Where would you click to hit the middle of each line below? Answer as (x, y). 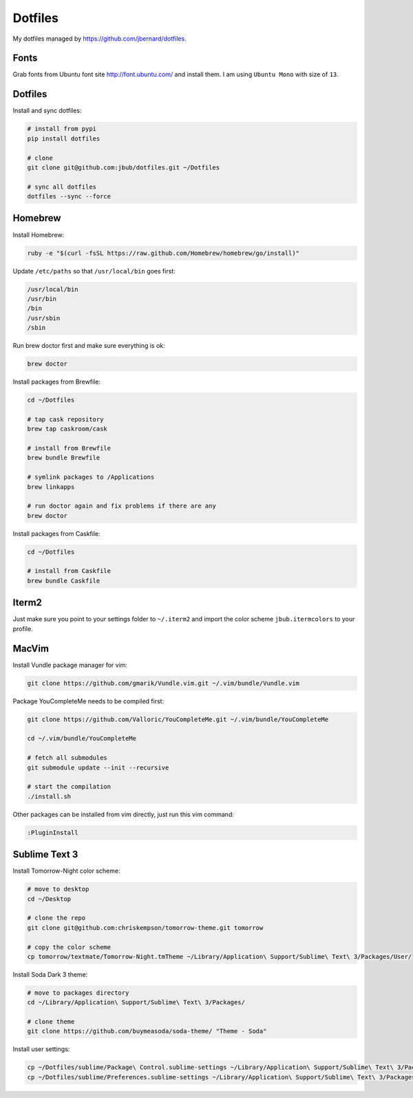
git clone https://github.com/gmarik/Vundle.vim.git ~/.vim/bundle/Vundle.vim (163, 683)
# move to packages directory (78, 993)
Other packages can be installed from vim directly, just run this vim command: (123, 814)
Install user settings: (41, 1049)
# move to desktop (58, 889)
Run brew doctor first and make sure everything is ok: (89, 346)
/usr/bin (42, 299)
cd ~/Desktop (49, 899)
